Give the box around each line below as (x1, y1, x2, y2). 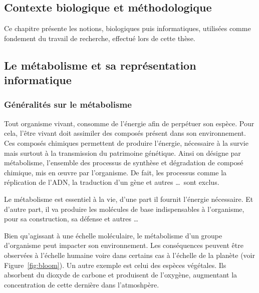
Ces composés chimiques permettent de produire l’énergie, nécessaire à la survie (4, 137, 248, 148)
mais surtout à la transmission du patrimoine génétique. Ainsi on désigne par (4, 147, 241, 158)
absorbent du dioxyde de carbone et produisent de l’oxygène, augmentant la (4, 269, 237, 280)
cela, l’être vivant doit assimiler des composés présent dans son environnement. (4, 128, 246, 138)
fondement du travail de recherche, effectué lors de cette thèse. (4, 33, 195, 43)
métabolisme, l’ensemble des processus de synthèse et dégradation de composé (4, 157, 243, 168)
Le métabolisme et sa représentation (4, 57, 196, 73)
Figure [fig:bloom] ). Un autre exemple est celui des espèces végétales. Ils (4, 259, 226, 270)
